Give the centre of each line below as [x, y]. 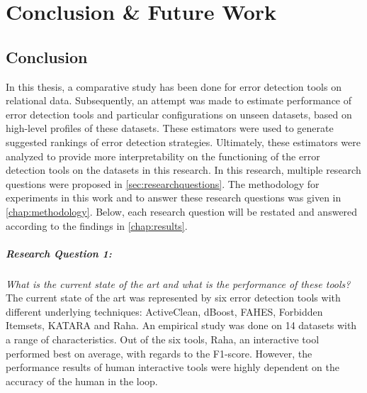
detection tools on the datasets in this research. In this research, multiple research [183, 170]
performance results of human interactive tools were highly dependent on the [173, 367]
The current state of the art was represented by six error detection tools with [173, 298]
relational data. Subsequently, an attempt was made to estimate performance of [179, 100]
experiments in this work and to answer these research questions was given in [174, 198]
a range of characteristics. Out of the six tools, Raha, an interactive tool [163, 339]
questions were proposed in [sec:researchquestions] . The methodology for [163, 183]
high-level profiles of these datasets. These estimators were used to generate [170, 128]
